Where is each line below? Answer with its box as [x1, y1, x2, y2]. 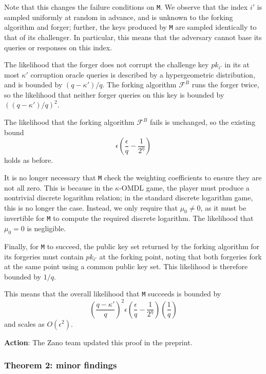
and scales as [4, 318, 45, 329]
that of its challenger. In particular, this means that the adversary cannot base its [4, 31, 262, 42]
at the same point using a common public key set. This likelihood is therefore [4, 261, 248, 272]
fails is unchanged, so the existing [149, 117, 256, 127]
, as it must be [200, 202, 246, 213]
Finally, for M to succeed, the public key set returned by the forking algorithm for [4, 240, 260, 251]
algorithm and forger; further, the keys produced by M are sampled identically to [4, 22, 257, 32]
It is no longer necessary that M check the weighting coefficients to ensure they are [4, 172, 262, 182]
